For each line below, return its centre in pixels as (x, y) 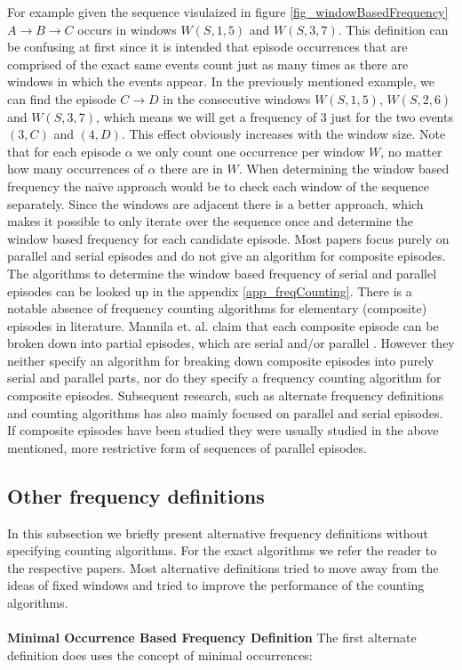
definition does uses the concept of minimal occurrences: (160, 654)
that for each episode (64, 151)
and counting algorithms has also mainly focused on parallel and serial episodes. (225, 412)
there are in (191, 169)
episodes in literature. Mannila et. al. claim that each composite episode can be (223, 325)
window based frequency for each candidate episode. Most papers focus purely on (228, 238)
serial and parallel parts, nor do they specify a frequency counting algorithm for (224, 378)
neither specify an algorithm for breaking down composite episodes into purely (221, 360)
